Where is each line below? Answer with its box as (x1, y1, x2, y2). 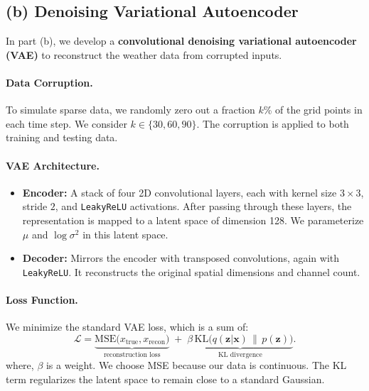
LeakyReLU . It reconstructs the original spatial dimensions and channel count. (22, 264, 360, 279)
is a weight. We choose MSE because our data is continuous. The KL (46, 358, 347, 373)
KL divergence (218, 351, 262, 358)
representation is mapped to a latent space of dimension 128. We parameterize (22, 213, 364, 228)
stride (22, 199, 48, 214)
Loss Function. (6, 292, 78, 307)
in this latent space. (82, 226, 169, 241)
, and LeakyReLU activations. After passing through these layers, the (55, 199, 352, 214)
